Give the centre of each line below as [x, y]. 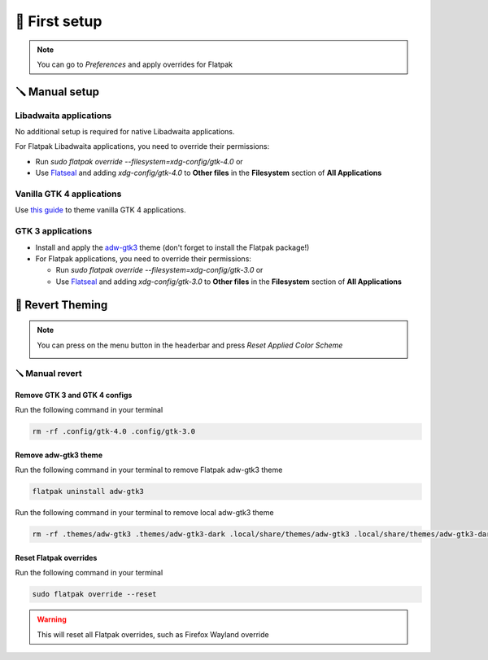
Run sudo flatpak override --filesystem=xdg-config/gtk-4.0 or [139, 161]
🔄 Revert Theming [61, 305]
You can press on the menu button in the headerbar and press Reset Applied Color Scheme [190, 345]
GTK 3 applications [54, 231]
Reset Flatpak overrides [56, 557]
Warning [52, 619]
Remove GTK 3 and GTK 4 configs [74, 396]
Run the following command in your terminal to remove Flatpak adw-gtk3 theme [149, 470]
